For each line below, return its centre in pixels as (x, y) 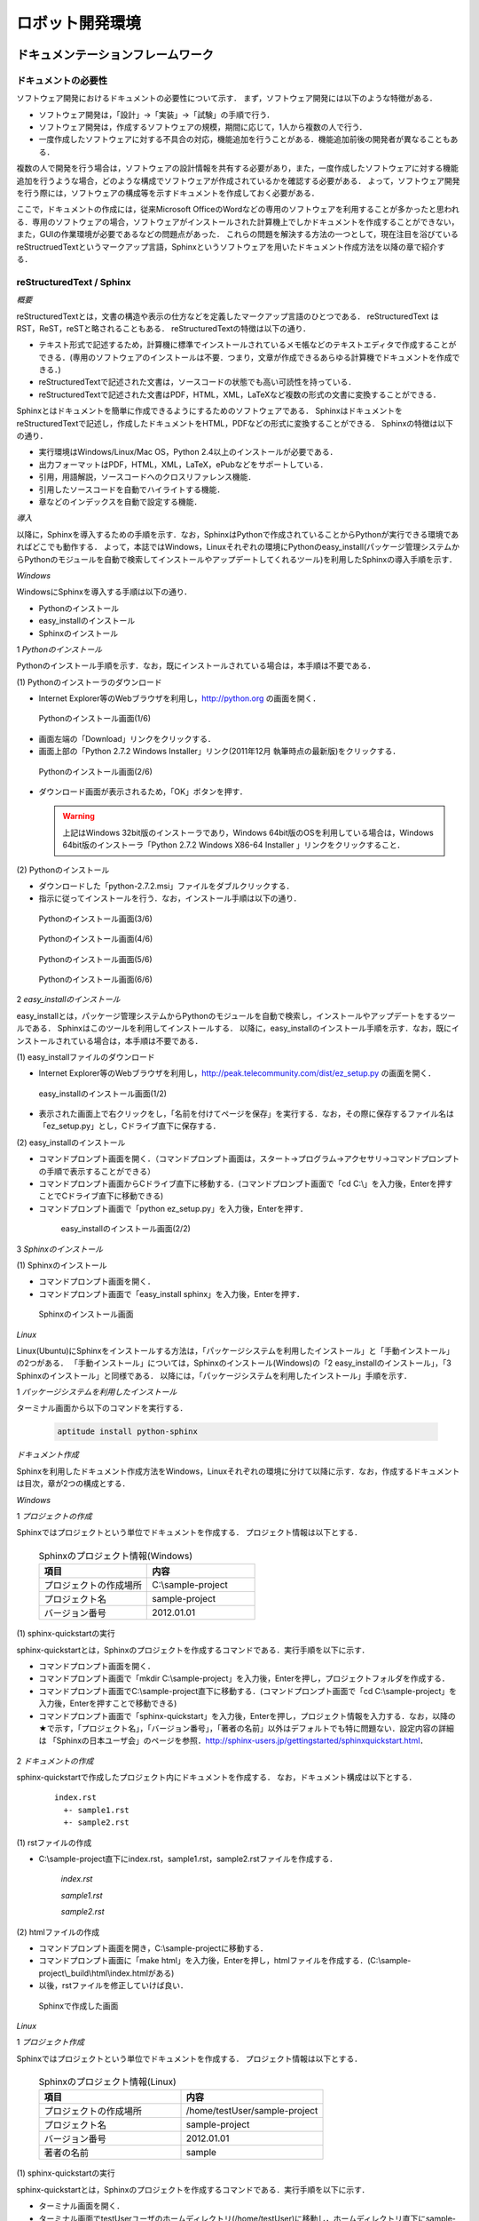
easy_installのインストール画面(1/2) (103, 1094)
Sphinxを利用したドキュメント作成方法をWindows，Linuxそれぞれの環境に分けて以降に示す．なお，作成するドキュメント (238, 1471)
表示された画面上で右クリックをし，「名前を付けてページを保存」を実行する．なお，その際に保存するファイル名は (246, 1114)
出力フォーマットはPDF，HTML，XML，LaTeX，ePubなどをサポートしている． (183, 464)
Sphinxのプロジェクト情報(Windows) (115, 1556)
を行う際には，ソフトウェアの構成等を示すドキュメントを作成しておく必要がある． (168, 193)
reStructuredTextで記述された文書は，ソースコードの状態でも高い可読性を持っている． (197, 382)
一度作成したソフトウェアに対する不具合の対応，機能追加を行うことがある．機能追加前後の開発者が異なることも (244, 139)
